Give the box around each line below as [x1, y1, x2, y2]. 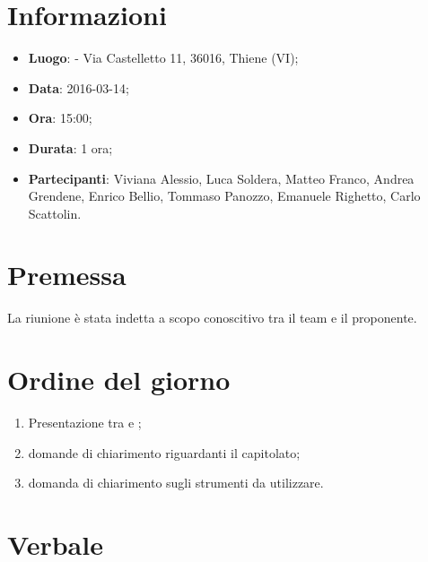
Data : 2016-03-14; [28, 78, 129, 97]
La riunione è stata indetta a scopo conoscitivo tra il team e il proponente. [7, 308, 417, 327]
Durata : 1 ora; [28, 138, 113, 157]
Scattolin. [28, 203, 82, 222]
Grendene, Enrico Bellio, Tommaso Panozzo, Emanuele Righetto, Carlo [28, 186, 421, 205]
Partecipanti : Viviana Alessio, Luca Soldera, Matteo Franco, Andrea [28, 169, 415, 187]
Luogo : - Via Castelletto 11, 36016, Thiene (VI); [28, 48, 299, 67]
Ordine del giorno [7, 361, 231, 398]
